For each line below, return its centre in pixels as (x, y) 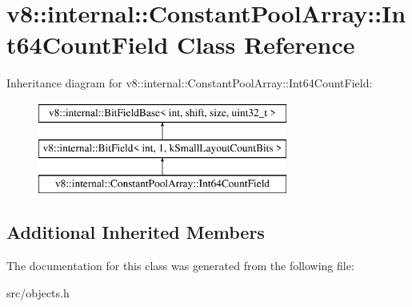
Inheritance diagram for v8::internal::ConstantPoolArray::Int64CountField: (190, 83)
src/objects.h (38, 292)
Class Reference (266, 44)
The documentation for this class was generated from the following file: (180, 266)
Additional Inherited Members (136, 232)
